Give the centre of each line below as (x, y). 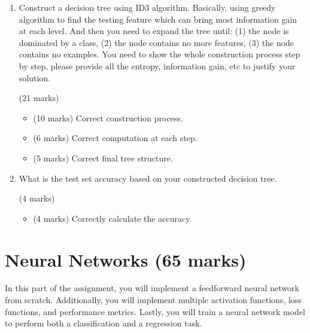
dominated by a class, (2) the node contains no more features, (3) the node (156, 42)
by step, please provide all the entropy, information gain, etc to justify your (157, 65)
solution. (35, 77)
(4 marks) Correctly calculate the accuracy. (113, 218)
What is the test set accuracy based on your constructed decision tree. (148, 178)
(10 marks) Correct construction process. (108, 117)
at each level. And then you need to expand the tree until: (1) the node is (154, 31)
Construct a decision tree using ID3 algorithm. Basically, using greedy (147, 7)
